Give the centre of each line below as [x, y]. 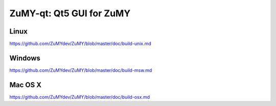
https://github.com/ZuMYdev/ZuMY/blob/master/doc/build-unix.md [80, 44]
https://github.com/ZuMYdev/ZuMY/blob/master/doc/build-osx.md [80, 97]
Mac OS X [26, 85]
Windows [25, 58]
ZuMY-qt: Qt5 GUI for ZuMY [70, 13]
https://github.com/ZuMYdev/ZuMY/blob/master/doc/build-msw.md [81, 70]
